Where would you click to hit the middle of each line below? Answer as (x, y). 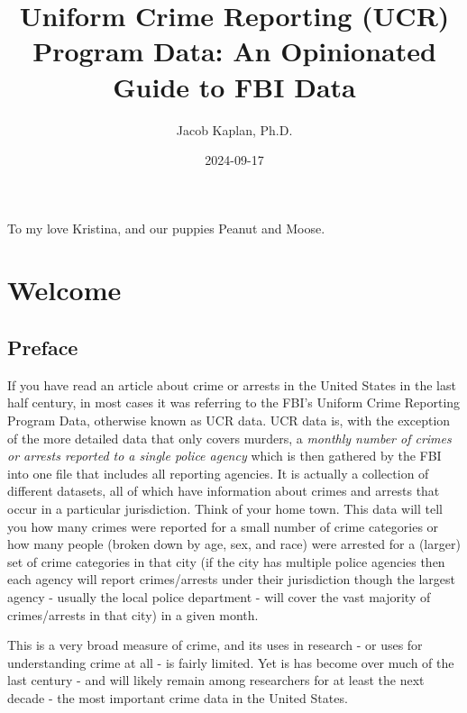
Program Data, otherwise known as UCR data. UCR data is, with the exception (229, 420)
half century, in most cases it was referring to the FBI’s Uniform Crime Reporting (234, 402)
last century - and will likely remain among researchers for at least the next (216, 680)
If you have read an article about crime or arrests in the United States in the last (232, 384)
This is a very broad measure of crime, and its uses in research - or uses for (215, 645)
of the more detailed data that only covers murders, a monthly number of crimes (229, 438)
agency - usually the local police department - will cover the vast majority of (219, 596)
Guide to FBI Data (234, 86)
